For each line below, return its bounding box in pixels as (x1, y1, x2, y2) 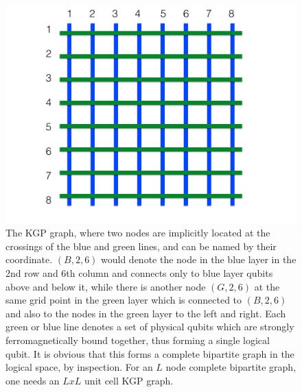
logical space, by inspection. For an (5, 360, 153, 374)
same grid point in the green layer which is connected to (5, 293, 242, 307)
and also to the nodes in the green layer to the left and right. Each (5, 306, 286, 320)
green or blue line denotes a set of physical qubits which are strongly (5, 319, 294, 334)
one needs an (5, 373, 60, 387)
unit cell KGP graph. (84, 373, 174, 387)
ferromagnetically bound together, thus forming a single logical (5, 332, 270, 347)
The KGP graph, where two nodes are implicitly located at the (5, 225, 270, 240)
